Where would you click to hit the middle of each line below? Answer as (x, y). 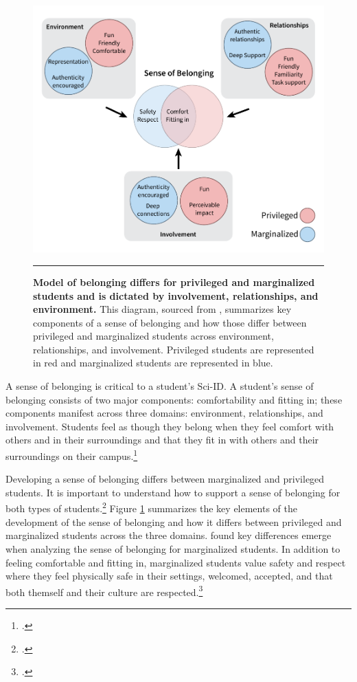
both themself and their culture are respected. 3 (104, 591)
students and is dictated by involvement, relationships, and (176, 295)
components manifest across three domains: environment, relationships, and (164, 413)
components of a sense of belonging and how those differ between (170, 322)
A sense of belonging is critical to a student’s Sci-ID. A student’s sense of (160, 386)
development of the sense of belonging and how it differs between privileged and (174, 521)
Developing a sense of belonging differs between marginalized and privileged (165, 479)
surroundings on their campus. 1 (72, 455)
